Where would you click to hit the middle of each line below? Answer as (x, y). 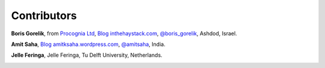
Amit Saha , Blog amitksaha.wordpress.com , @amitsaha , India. (88, 44)
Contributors (44, 16)
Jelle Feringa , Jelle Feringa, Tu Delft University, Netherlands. (87, 55)
